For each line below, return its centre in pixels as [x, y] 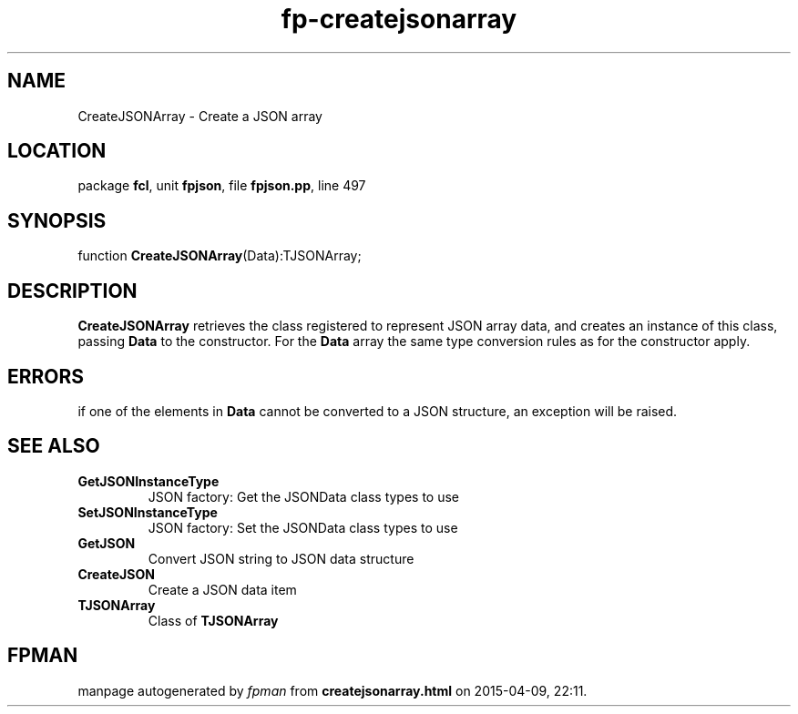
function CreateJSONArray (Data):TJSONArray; [220, 256]
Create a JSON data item [222, 589]
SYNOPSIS [57, 220]
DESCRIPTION [72, 291]
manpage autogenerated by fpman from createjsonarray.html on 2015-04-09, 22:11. [332, 690]
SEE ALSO [54, 446]
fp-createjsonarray [399, 19]
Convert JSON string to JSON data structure [281, 558]
